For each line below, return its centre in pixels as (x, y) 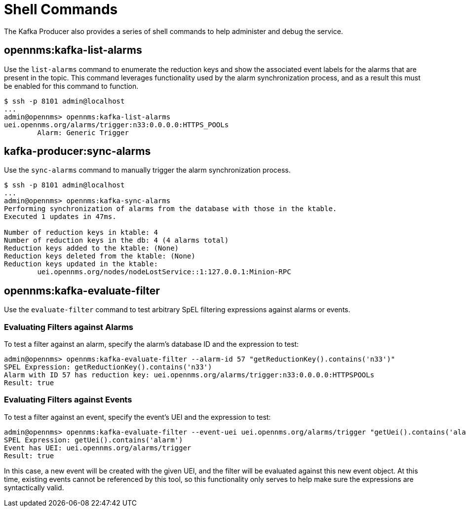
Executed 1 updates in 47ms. (60, 217)
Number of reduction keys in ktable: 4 (81, 233)
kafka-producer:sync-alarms (78, 151)
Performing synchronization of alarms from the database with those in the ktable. (171, 209)
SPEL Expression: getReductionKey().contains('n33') (108, 367)
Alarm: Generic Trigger (83, 132)
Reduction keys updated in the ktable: (81, 264)
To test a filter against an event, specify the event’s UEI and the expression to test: (137, 417)
